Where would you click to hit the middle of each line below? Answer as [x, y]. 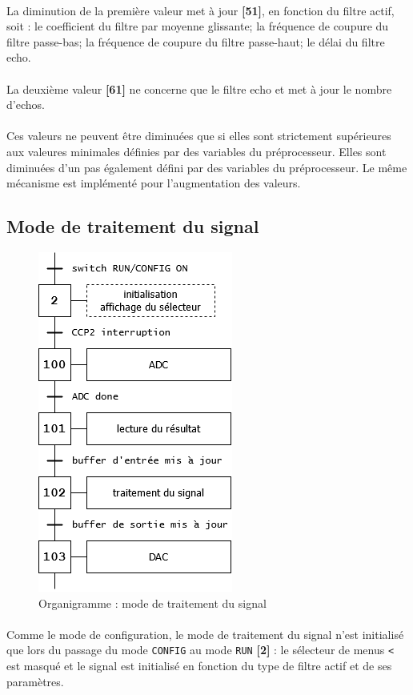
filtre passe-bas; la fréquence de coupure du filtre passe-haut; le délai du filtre [196, 41]
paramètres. [35, 681]
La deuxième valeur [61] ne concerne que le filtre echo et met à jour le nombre [199, 88]
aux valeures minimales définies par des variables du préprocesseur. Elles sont [196, 151]
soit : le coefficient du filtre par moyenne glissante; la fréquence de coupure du [198, 26]
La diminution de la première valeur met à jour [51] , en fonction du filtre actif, [200, 10]
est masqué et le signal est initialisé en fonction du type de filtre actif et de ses [199, 665]
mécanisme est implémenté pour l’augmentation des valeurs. [154, 183]
